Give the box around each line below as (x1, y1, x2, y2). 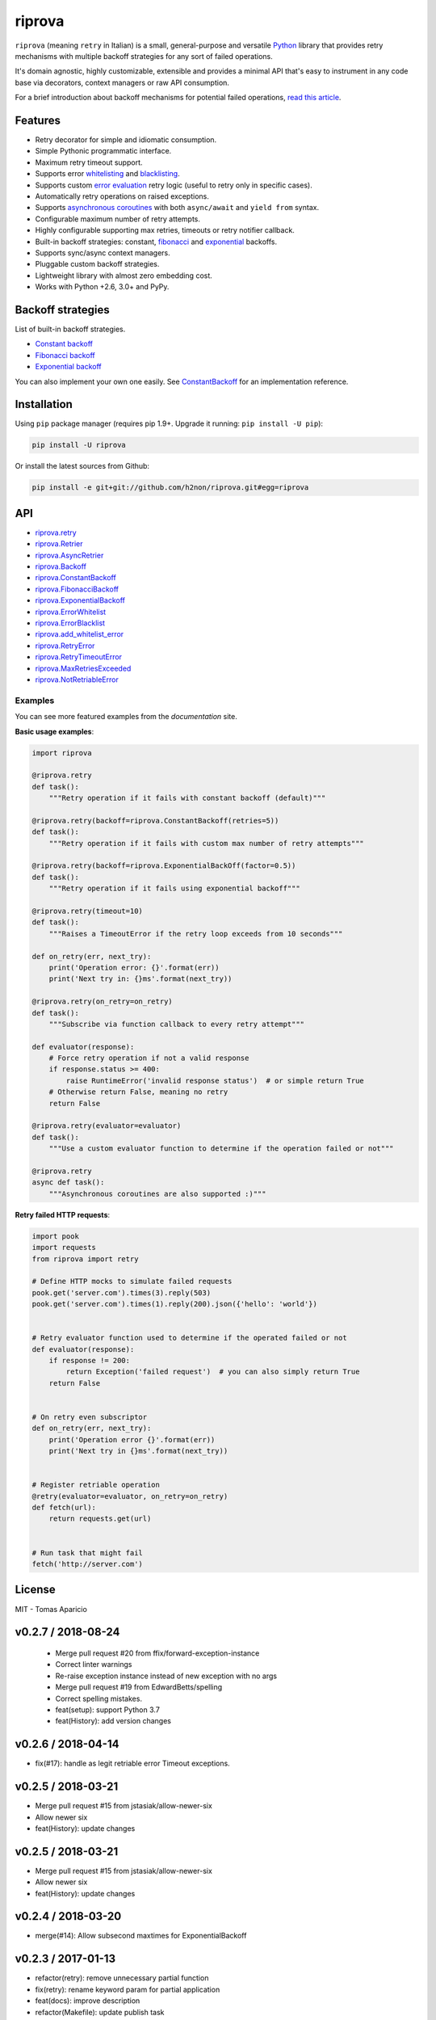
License (15, 1583, 56, 1597)
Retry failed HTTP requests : (15, 1210, 111, 1219)
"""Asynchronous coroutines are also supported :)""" (48, 1189, 266, 1198)
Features (15, 113, 61, 127)
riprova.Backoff (35, 562, 86, 571)
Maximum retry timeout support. (35, 158, 143, 167)
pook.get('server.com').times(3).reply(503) (31, 1288, 212, 1297)
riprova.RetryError (35, 641, 95, 650)
